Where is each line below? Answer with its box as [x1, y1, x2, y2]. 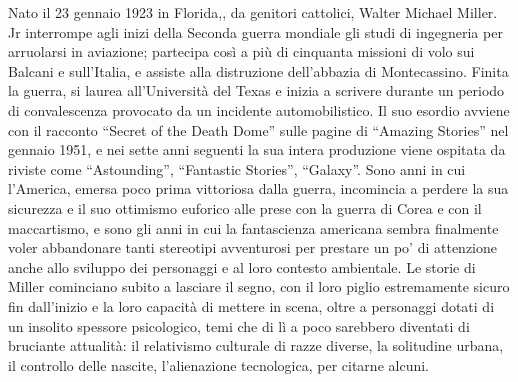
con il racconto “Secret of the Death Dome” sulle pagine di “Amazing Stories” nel [8, 119, 509, 140]
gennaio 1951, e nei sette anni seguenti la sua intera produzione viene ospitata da [8, 139, 506, 160]
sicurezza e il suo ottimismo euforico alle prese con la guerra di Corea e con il [8, 197, 482, 218]
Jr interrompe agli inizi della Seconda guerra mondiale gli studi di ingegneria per [8, 21, 503, 42]
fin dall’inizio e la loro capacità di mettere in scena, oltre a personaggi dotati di [8, 295, 495, 316]
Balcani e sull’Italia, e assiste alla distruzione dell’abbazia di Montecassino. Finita [8, 60, 509, 81]
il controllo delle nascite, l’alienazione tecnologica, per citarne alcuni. [8, 354, 429, 375]
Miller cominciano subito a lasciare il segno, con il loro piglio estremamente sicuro [8, 276, 510, 297]
